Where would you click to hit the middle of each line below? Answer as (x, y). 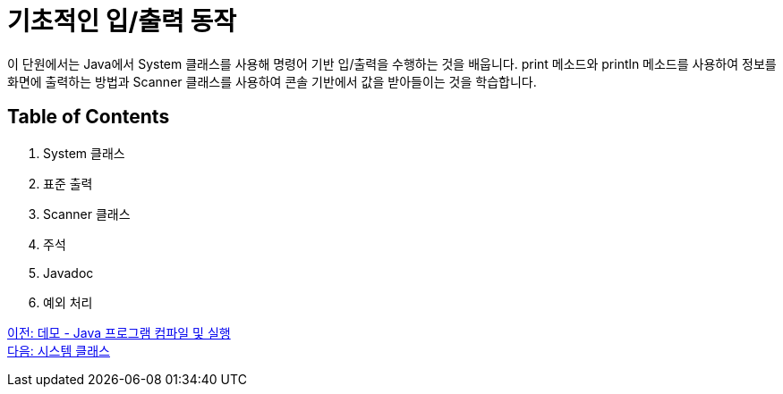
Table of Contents (89, 117)
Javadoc (68, 272)
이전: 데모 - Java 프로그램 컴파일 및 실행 (119, 332)
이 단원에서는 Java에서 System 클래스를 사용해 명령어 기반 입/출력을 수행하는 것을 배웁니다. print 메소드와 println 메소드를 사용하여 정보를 (392, 63)
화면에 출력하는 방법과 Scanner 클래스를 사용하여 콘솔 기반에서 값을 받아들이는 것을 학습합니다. (272, 81)
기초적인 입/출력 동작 (122, 21)
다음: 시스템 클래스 (59, 350)
